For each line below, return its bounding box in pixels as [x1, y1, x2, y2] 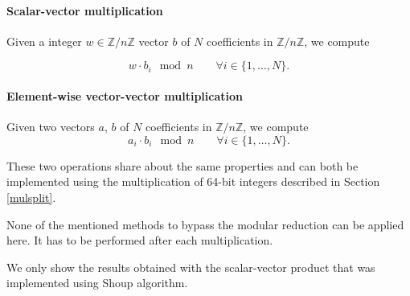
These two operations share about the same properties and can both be [6, 157, 359, 174]
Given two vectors [6, 118, 95, 135]
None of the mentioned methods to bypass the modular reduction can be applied [6, 216, 404, 232]
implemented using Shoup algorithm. [6, 274, 188, 291]
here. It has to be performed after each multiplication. [6, 232, 273, 249]
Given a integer [6, 32, 82, 49]
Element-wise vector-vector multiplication [6, 87, 243, 104]
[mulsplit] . [6, 188, 56, 205]
